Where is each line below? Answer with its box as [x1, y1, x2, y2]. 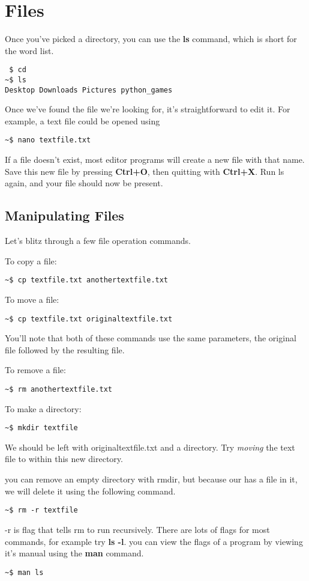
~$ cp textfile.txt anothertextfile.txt [5, 276, 169, 285]
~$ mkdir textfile [5, 424, 78, 433]
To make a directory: [5, 402, 82, 415]
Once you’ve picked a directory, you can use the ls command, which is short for [5, 32, 297, 45]
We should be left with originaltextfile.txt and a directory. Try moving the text [5, 440, 295, 453]
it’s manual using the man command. [5, 547, 144, 559]
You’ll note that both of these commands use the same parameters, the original [5, 332, 296, 344]
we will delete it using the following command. [5, 484, 176, 497]
